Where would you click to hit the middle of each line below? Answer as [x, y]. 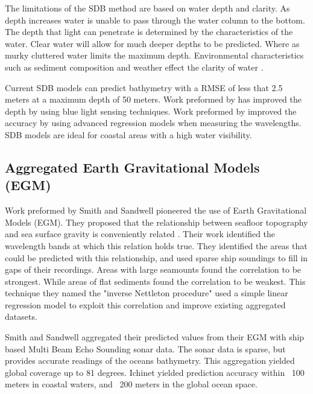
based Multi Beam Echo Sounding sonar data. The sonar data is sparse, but [145, 348]
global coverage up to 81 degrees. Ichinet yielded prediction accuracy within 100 [155, 372]
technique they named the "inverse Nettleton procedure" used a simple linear [147, 293]
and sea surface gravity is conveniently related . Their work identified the [140, 234]
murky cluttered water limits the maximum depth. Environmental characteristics [154, 55]
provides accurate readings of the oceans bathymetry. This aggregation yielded [150, 361]
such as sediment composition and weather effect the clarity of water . [134, 67]
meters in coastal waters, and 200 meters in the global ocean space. [131, 384]
